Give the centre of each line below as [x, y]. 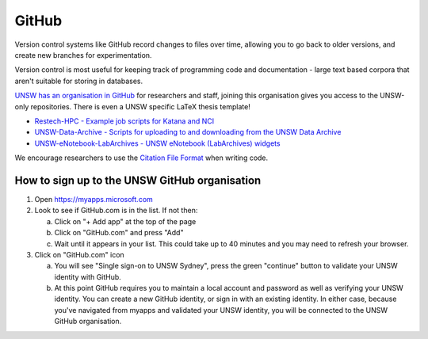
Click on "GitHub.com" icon [79, 254]
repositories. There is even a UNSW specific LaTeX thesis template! [141, 106]
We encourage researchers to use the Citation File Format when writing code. [141, 158]
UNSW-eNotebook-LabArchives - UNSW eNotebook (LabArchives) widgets [157, 143]
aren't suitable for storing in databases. [78, 81]
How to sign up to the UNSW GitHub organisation [138, 180]
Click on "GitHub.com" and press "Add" [119, 233]
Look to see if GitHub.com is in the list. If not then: [116, 211]
